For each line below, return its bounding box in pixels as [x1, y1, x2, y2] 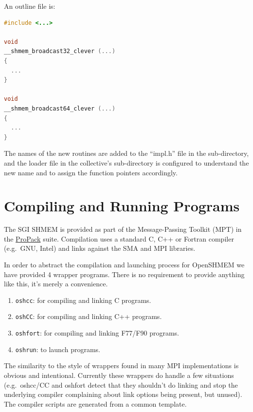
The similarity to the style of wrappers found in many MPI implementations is [4, 360, 239, 371]
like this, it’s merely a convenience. [4, 279, 108, 289]
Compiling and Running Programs [4, 196, 240, 216]
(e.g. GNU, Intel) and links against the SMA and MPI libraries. [4, 243, 196, 253]
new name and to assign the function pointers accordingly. [4, 167, 178, 177]
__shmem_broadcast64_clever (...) [4, 105, 116, 112]
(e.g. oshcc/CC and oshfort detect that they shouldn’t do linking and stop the [4, 379, 238, 390]
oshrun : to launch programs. [15, 344, 100, 354]
